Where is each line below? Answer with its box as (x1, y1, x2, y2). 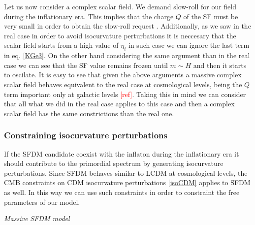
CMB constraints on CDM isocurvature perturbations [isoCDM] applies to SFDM (4, 177, 251, 188)
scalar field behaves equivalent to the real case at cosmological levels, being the (4, 79, 242, 89)
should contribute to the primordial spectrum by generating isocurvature (4, 158, 223, 168)
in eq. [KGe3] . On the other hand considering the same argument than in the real (4, 50, 250, 61)
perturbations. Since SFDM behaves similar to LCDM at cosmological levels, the (4, 167, 248, 178)
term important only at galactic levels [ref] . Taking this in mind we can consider (4, 89, 246, 99)
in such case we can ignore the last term (128, 40, 250, 50)
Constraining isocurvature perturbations (4, 129, 167, 141)
